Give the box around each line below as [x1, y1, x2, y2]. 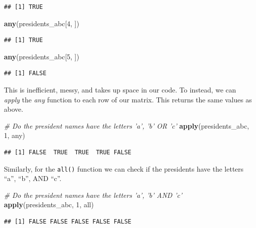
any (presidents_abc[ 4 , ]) [4, 18, 80, 28]
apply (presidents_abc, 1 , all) [4, 199, 94, 210]
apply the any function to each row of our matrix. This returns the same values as [4, 94, 252, 104]
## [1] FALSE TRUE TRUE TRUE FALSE [4, 148, 131, 156]
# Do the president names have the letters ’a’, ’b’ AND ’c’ [4, 189, 182, 200]
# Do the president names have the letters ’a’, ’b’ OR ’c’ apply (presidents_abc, [4, 120, 249, 131]
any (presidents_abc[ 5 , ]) [4, 51, 80, 61]
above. [4, 104, 23, 114]
